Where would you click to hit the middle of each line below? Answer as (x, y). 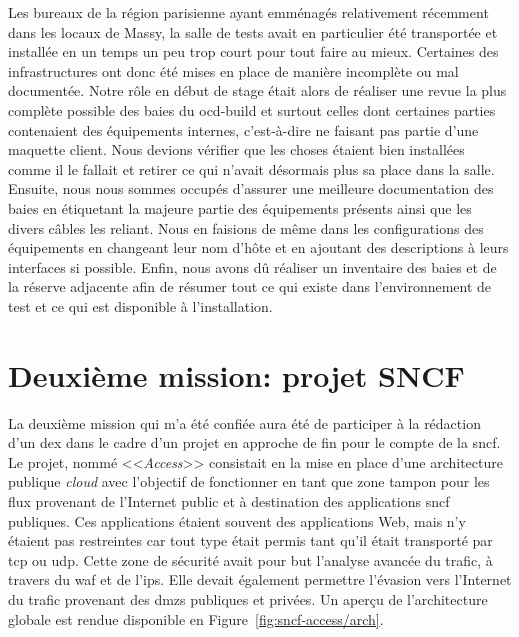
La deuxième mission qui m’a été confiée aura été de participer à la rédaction (244, 422)
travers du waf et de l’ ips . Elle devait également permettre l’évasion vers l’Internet (260, 579)
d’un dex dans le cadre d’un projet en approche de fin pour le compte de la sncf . (254, 442)
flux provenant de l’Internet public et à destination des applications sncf (229, 501)
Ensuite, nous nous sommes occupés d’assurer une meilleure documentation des (251, 188)
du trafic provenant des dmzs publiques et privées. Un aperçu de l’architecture (248, 598)
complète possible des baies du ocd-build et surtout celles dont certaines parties (252, 109)
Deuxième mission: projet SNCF (236, 374)
